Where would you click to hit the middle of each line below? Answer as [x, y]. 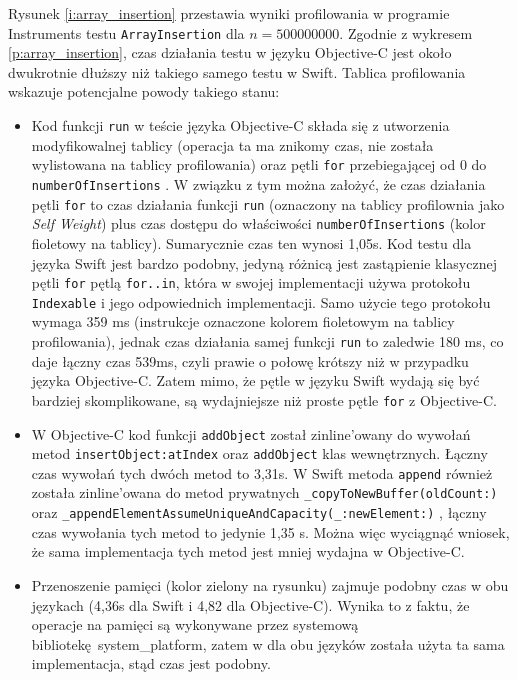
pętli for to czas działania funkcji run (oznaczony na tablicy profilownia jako [268, 203]
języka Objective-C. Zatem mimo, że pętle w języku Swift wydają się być [255, 380]
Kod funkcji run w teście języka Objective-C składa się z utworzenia [240, 125]
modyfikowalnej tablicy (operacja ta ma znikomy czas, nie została [232, 144]
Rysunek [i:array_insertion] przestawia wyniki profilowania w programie [229, 13]
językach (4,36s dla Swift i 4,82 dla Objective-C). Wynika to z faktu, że [250, 604]
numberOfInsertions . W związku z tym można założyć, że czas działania [258, 183]
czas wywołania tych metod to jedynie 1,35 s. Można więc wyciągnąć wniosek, [270, 531]
